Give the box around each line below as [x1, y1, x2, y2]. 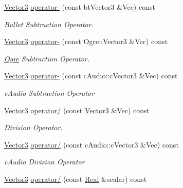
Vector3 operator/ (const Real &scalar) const [4, 173, 147, 184]
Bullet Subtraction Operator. [4, 18, 94, 29]
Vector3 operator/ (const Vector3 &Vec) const [4, 105, 150, 115]
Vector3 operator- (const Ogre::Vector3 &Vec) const [4, 36, 168, 47]
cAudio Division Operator [4, 156, 85, 167]
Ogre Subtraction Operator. [4, 53, 90, 64]
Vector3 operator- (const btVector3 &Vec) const [4, 2, 155, 12]
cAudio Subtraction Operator [4, 87, 95, 98]
